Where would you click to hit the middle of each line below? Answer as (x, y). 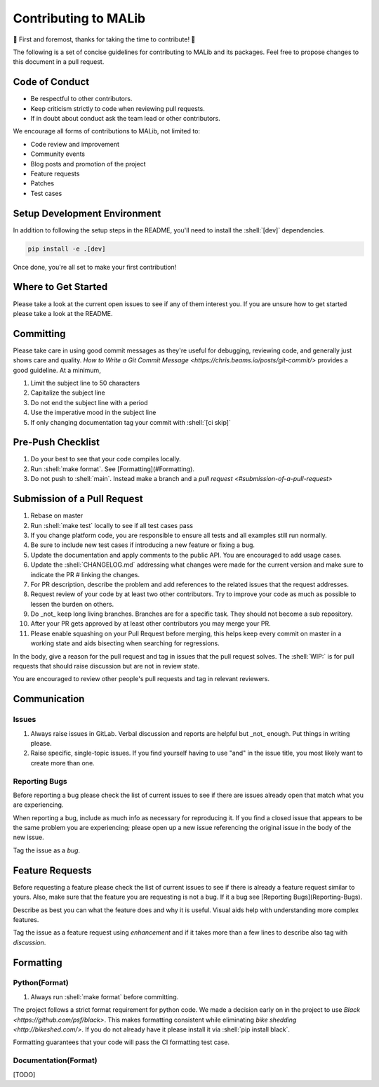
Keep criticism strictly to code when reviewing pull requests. (118, 108)
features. (26, 919)
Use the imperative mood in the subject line (93, 413)
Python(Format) (41, 983)
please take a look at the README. (63, 313)
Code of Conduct (51, 82)
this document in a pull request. (59, 62)
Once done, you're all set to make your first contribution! (95, 267)
